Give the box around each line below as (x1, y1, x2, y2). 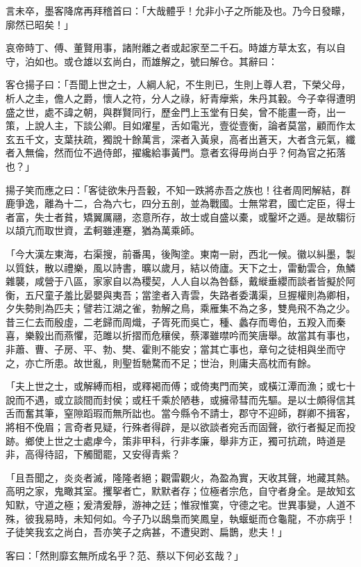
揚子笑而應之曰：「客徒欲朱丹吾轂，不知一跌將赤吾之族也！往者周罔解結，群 (6, 182, 351, 197)
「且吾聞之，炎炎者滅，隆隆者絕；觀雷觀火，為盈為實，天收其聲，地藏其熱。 (6, 470, 355, 484)
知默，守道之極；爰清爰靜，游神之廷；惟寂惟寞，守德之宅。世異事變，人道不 (6, 498, 355, 511)
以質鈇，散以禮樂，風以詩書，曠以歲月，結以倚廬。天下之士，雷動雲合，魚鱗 (6, 260, 355, 274)
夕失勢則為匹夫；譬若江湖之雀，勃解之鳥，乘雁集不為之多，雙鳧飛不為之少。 (6, 301, 355, 315)
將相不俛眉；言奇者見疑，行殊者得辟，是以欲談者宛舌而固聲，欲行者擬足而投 (6, 420, 355, 434)
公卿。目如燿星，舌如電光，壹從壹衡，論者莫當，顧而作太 (92, 118, 355, 133)
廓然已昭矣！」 (6, 17, 74, 31)
